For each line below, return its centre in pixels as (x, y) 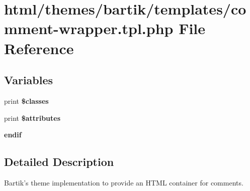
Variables (29, 80)
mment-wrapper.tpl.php (89, 28)
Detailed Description (59, 162)
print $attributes (32, 118)
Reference (39, 48)
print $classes (26, 101)
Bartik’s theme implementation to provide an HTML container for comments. (124, 182)
